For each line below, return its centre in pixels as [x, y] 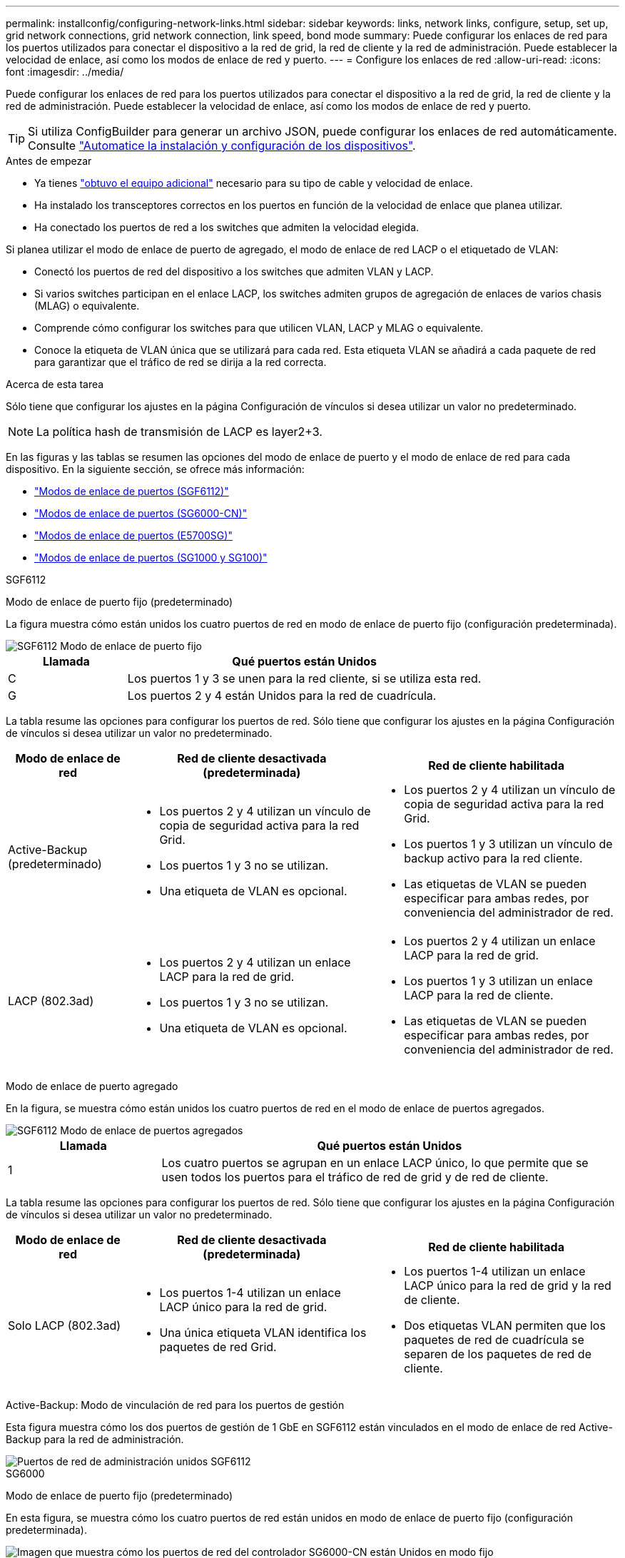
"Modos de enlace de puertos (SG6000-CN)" [141, 513]
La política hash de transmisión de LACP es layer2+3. [179, 432]
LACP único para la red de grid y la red [508, 1285]
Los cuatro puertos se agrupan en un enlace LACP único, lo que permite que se [375, 1163]
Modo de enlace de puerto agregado [92, 1086]
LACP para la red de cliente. [479, 995]
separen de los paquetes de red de [498, 1354]
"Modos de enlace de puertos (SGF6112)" [132, 491]
